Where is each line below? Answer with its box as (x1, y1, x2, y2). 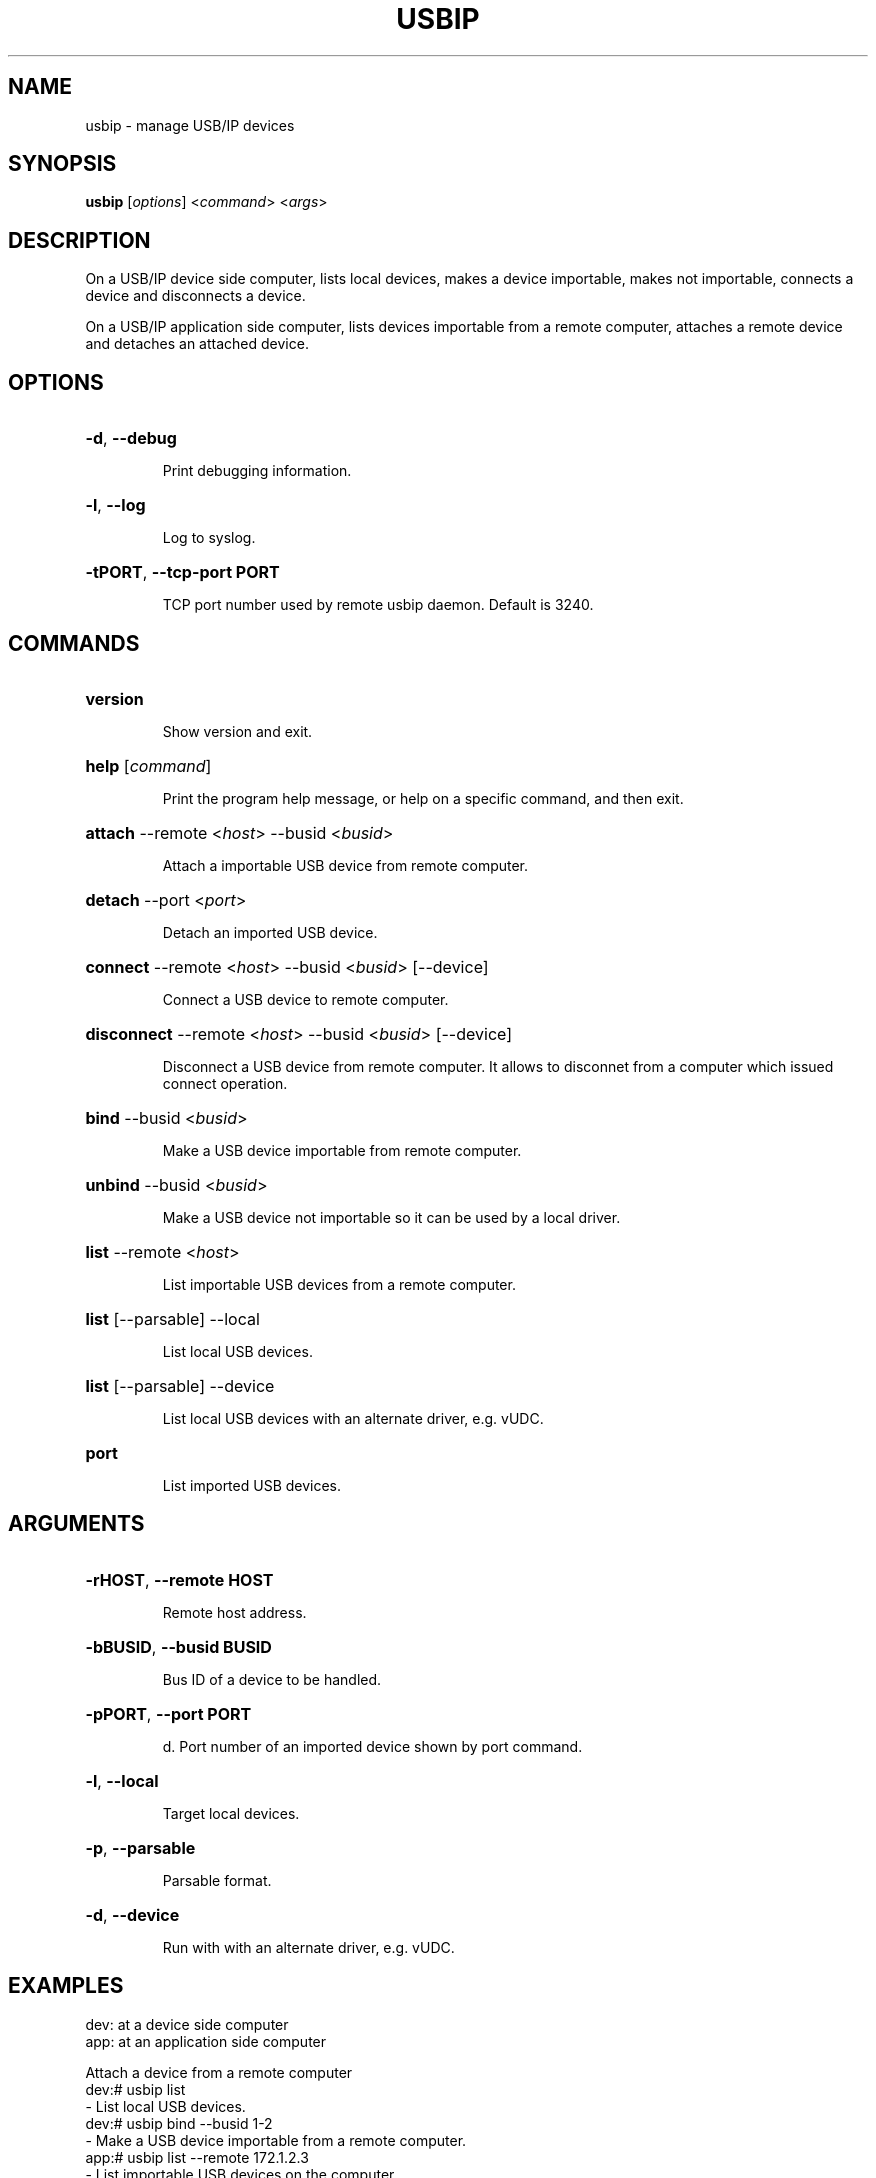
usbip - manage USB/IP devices (85, 116, 295, 134)
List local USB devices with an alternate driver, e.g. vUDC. (162, 1409, 544, 1427)
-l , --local (85, 1770, 159, 1791)
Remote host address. (162, 1603, 307, 1621)
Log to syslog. (162, 529, 256, 547)
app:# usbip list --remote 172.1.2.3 (85, 2148, 309, 2166)
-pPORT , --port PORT (85, 1703, 252, 1724)
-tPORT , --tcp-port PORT (85, 562, 280, 583)
